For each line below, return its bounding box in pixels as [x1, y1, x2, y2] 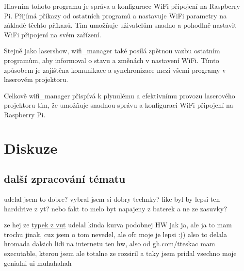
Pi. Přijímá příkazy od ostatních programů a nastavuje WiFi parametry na [4, 10, 227, 20]
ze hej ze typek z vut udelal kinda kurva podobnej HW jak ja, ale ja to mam [4, 220, 232, 230]
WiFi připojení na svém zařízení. [4, 29, 101, 39]
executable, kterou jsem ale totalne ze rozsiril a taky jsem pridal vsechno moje [4, 248, 237, 258]
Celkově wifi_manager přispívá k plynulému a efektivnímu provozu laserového [4, 90, 235, 100]
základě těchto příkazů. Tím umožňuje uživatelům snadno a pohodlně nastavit [4, 20, 237, 30]
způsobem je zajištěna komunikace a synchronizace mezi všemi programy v [4, 64, 226, 75]
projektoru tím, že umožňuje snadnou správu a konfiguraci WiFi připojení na [4, 100, 233, 110]
